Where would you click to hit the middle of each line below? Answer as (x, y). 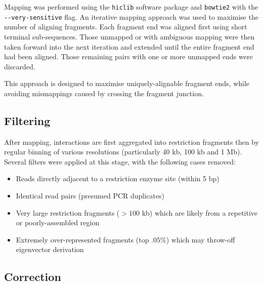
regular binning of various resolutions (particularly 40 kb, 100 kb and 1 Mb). (123, 152)
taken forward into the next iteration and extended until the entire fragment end (129, 46)
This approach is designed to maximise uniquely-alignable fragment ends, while (127, 83)
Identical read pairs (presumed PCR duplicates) (90, 196)
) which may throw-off (201, 239)
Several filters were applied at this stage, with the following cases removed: (120, 161)
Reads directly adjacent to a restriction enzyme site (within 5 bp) (118, 178)
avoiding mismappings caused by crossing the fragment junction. (104, 93)
